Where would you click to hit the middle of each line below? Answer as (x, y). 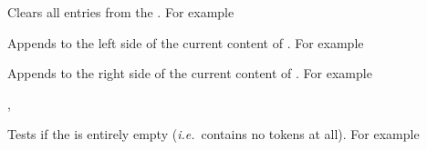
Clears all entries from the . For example (121, 12)
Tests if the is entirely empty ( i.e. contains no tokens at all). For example (213, 134)
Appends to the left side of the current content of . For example (186, 42)
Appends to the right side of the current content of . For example (190, 73)
